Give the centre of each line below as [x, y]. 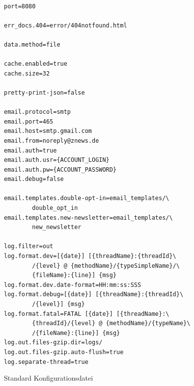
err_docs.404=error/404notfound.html [66, 25]
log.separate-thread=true [46, 362]
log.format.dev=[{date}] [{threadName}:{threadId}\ [90, 256]
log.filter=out [29, 246]
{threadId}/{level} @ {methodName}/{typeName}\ [111, 323]
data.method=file [32, 44]
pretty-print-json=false [44, 92]
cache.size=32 [27, 73]
